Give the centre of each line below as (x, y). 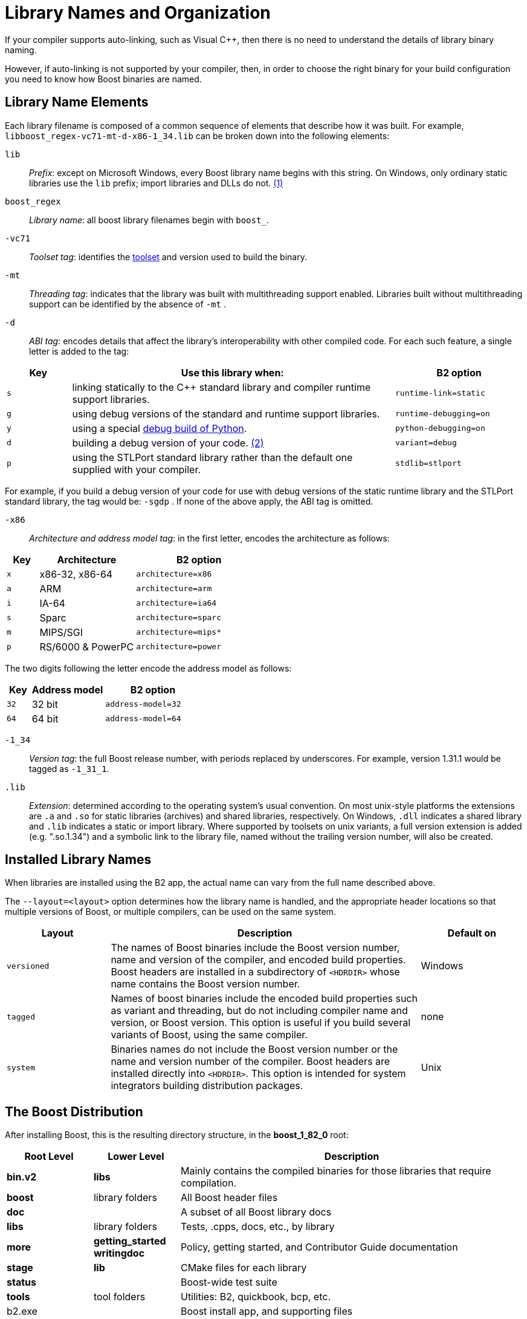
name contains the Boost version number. (205, 984)
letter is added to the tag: (79, 351)
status (21, 1282)
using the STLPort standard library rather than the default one (212, 457)
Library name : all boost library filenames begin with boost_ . (149, 220)
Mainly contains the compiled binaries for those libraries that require (336, 1171)
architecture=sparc (179, 618)
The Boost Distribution (74, 1111)
